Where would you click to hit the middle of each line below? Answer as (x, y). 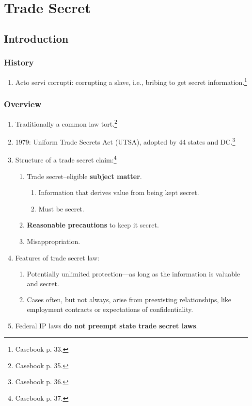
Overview (23, 104)
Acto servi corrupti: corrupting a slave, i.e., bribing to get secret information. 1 (131, 81)
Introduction (36, 38)
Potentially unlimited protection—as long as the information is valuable (134, 274)
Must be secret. (61, 208)
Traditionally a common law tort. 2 (66, 123)
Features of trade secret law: (57, 257)
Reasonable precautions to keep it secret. (93, 225)
